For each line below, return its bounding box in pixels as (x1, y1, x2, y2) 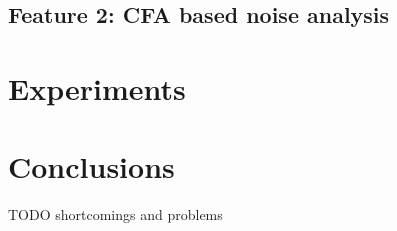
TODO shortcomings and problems (8, 204, 223, 225)
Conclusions (8, 146, 175, 187)
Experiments (8, 67, 186, 108)
